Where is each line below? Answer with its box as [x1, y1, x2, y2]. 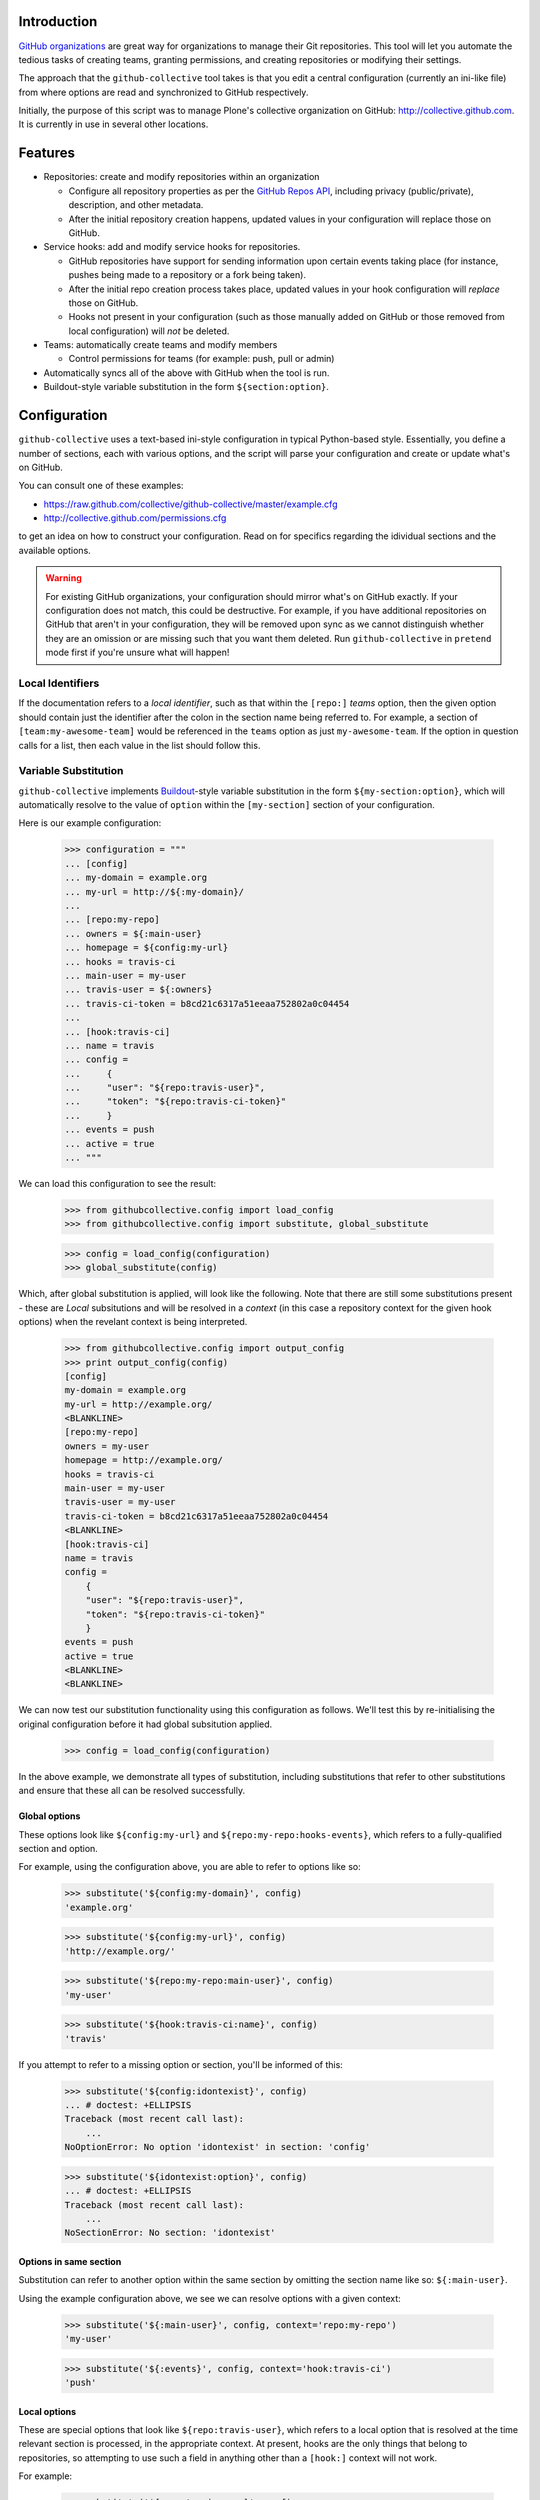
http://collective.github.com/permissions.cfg [43, 512, 227, 524]
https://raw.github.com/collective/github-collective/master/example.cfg [43, 498, 338, 510]
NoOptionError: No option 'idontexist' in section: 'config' [64, 2141, 371, 2153]
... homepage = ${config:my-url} [64, 942, 229, 954]
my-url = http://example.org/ [64, 1398, 213, 1410]
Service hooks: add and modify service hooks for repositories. [43, 241, 301, 253]
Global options [18, 1810, 81, 1822]
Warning [45, 572, 82, 584]
